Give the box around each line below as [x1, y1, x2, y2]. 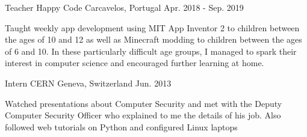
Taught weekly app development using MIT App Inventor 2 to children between [5, 21, 300, 34]
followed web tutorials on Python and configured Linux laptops [5, 120, 238, 133]
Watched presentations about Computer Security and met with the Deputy [5, 97, 282, 109]
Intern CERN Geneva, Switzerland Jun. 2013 [5, 76, 172, 89]
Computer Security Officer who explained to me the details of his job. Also [5, 109, 281, 121]
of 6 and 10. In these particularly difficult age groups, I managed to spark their [5, 44, 297, 57]
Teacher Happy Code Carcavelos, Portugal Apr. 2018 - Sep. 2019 [5, 1, 244, 13]
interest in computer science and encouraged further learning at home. [5, 56, 264, 69]
